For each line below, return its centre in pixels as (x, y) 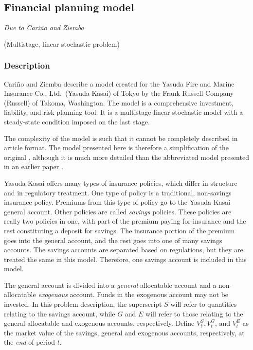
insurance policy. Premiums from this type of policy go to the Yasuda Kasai (117, 202)
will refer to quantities (204, 304)
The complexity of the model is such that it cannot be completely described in (121, 138)
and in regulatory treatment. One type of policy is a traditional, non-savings (118, 192)
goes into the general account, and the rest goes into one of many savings (113, 240)
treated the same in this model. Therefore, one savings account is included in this (125, 259)
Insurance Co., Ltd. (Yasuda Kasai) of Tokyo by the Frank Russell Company (119, 93)
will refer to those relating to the (194, 313)
